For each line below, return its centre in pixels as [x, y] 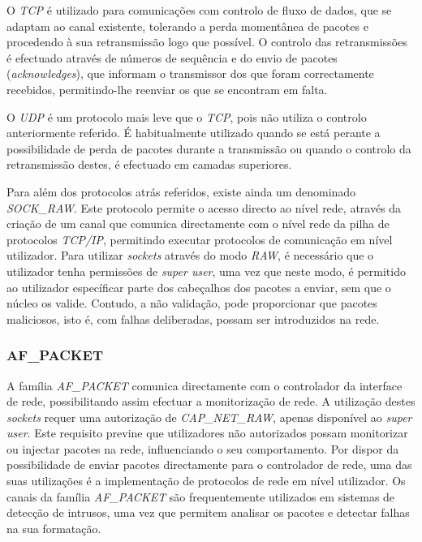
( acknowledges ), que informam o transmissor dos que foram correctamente [190, 73]
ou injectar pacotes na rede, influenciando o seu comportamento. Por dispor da [203, 448]
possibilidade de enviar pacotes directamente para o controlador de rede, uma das [209, 465]
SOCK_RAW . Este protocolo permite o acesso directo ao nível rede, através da [204, 207]
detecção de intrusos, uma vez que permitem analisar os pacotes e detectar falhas [208, 512]
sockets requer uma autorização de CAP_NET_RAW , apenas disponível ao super [209, 417]
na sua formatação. [54, 528]
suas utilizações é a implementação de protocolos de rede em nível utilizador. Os [206, 481]
